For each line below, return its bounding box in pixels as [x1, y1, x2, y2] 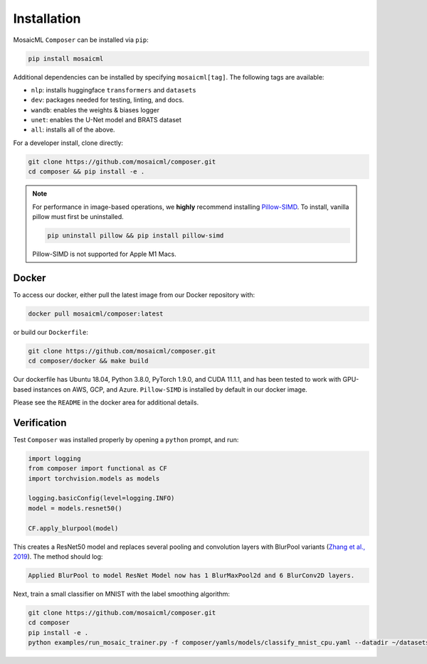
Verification [13, 417, 67, 429]
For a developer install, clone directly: [13, 139, 124, 147]
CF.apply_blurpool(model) [28, 524, 119, 532]
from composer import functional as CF [28, 464, 167, 473]
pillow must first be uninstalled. [32, 213, 124, 220]
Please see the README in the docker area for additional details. [13, 398, 199, 407]
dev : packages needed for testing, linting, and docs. [31, 96, 184, 105]
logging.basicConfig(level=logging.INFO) [28, 494, 175, 503]
